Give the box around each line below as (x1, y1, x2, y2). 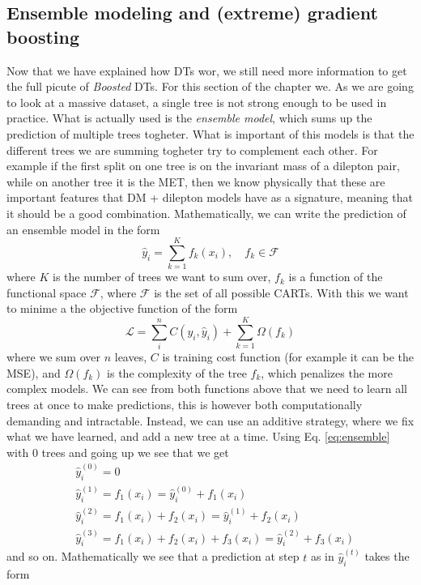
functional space (6, 284, 87, 301)
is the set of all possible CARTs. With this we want (154, 284, 409, 301)
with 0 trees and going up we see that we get (6, 443, 229, 460)
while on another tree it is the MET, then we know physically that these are (6, 173, 385, 190)
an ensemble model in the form (6, 220, 160, 237)
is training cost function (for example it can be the (162, 348, 415, 365)
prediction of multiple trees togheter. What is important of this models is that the (6, 125, 415, 142)
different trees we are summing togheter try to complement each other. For (6, 141, 378, 158)
